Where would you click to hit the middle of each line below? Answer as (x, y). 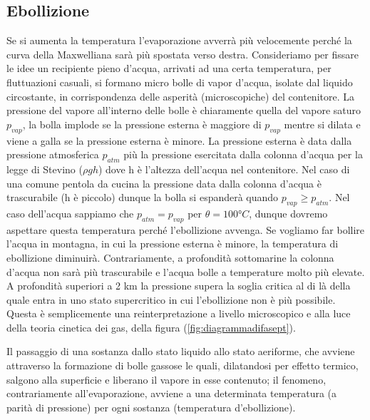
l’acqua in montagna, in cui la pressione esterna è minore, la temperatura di (173, 244)
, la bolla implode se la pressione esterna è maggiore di (142, 124)
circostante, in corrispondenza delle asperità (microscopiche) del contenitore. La (180, 96)
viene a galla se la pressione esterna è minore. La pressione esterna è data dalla (179, 140)
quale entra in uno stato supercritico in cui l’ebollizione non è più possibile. (171, 299)
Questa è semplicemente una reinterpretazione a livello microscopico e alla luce (179, 313)
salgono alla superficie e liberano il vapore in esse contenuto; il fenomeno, (166, 379)
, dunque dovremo (288, 213)
